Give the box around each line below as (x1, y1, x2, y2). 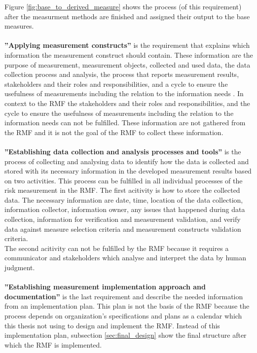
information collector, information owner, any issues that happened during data (4, 204, 245, 214)
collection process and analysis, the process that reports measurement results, (4, 69, 239, 79)
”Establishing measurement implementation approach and (4, 282, 206, 292)
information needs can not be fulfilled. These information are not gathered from (4, 117, 246, 128)
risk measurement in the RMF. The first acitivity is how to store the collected (4, 185, 240, 195)
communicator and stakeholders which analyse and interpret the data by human (4, 252, 247, 263)
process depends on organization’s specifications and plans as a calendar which (4, 311, 242, 320)
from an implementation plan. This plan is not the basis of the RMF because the (4, 301, 250, 311)
